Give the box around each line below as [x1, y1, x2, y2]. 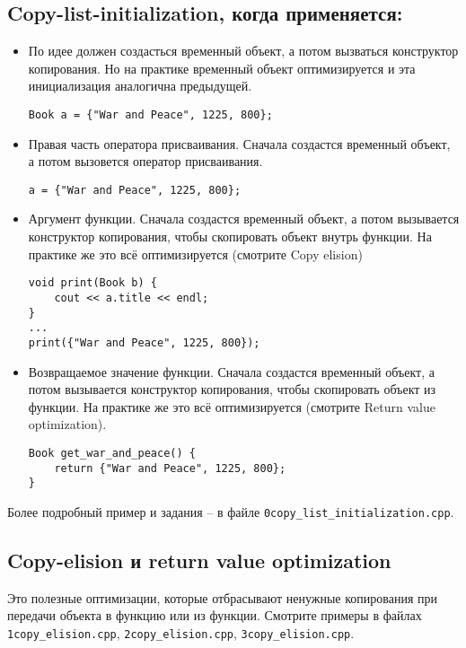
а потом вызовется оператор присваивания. [28, 152, 263, 171]
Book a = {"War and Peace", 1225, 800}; [28, 108, 273, 121]
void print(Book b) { [28, 276, 157, 290]
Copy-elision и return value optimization [7, 546, 391, 574]
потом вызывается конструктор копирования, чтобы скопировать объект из [28, 380, 436, 398]
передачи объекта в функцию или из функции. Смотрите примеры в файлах [7, 606, 422, 625]
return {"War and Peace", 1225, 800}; [54, 461, 286, 475]
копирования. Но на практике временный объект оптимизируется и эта [28, 58, 416, 77]
